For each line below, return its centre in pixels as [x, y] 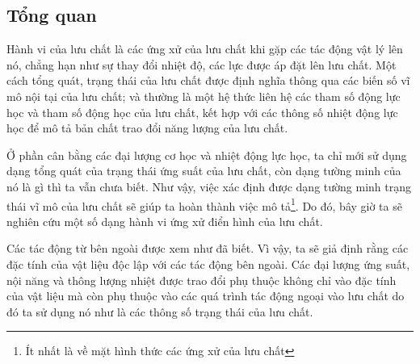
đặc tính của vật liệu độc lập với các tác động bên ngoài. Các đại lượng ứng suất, [208, 264]
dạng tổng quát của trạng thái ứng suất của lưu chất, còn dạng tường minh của [204, 171]
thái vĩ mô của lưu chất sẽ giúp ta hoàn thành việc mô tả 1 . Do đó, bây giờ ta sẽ [204, 204]
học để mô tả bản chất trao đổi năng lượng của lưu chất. [147, 128]
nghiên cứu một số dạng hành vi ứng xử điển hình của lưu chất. [165, 221]
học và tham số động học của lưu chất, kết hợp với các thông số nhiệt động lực [202, 112]
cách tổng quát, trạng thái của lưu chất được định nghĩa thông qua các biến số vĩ [208, 80]
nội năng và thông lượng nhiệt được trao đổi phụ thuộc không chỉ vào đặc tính [202, 280]
